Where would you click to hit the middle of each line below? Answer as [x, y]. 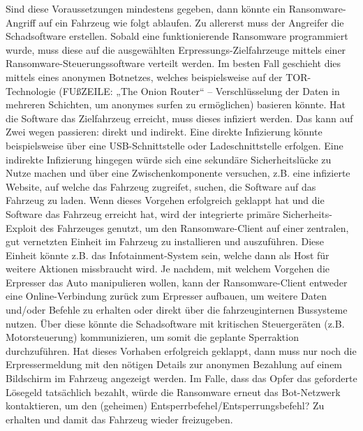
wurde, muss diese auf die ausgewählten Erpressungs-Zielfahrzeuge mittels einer [176, 49]
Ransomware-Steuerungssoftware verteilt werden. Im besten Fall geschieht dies [173, 63]
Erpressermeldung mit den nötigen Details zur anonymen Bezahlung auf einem [174, 364]
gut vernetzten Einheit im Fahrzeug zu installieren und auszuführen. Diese [165, 241]
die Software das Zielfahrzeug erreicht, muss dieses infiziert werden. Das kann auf [179, 118]
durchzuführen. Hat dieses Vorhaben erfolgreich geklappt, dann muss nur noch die [181, 350]
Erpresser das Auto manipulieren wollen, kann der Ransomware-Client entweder [177, 282]
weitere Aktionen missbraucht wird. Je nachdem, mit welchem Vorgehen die [168, 269]
